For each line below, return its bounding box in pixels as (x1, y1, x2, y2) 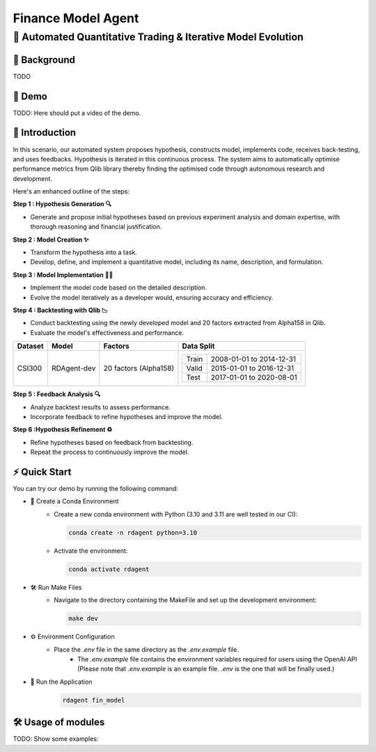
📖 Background (13, 54, 76, 65)
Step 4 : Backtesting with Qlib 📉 (13, 306, 108, 314)
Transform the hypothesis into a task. (30, 248, 137, 257)
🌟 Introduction (13, 127, 77, 139)
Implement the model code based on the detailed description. (30, 283, 207, 292)
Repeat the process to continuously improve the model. (30, 448, 189, 456)
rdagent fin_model (62, 696, 125, 704)
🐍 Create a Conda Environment (30, 497, 119, 506)
